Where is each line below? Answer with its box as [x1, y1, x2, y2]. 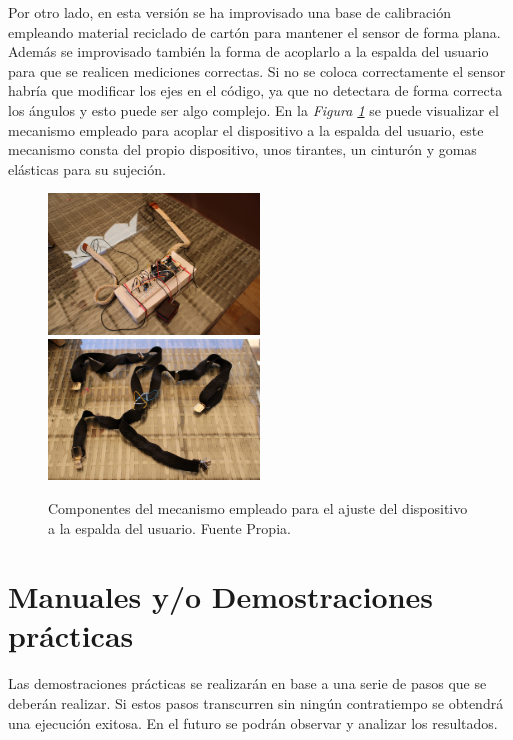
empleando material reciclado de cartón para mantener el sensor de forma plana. [8, 21, 501, 42]
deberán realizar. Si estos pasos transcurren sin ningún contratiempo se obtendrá [8, 693, 504, 713]
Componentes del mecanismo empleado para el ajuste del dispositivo [48, 497, 468, 518]
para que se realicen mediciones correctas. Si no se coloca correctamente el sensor [8, 60, 506, 81]
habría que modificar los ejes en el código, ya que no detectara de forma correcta [8, 80, 503, 101]
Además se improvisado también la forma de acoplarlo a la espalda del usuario [8, 41, 489, 62]
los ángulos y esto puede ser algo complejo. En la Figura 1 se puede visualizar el [8, 99, 499, 120]
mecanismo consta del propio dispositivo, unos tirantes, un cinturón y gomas [8, 139, 477, 160]
